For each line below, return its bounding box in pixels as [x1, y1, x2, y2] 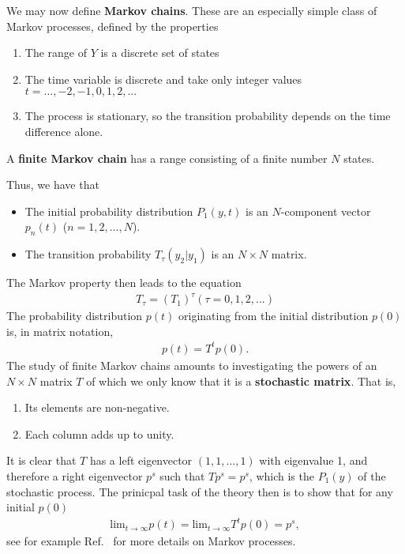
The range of [24, 44, 88, 61]
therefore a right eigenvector [6, 467, 143, 484]
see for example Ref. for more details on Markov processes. [6, 533, 296, 549]
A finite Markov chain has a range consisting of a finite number [6, 149, 328, 166]
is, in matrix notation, [6, 322, 114, 339]
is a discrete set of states [100, 44, 219, 61]
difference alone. [24, 122, 103, 139]
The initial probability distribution [24, 202, 193, 219]
